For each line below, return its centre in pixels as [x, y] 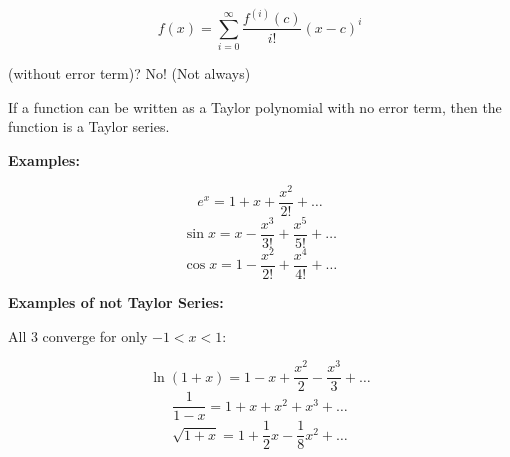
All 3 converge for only [78, 335]
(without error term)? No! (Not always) [129, 73]
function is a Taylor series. [89, 126]
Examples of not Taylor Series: [116, 302]
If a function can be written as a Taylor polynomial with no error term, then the [255, 106]
